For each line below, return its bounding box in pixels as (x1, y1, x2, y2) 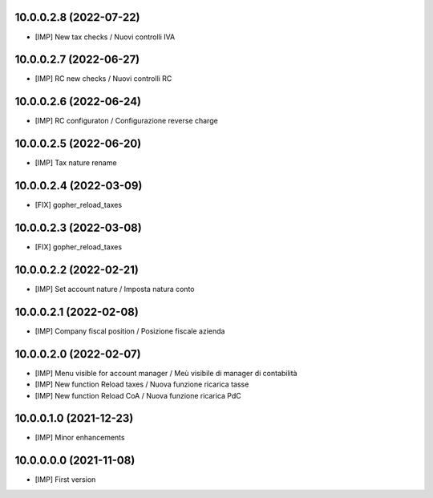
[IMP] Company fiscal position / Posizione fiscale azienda (34, 326, 225, 336)
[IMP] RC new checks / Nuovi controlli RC (34, 74, 172, 83)
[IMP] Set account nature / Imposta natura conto (34, 284, 195, 294)
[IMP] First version (34, 475, 96, 484)
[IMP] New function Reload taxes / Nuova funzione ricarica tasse (34, 379, 249, 389)
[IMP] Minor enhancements (34, 433, 125, 443)
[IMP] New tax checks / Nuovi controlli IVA (34, 32, 176, 42)
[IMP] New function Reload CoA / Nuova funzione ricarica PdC (34, 391, 241, 400)
